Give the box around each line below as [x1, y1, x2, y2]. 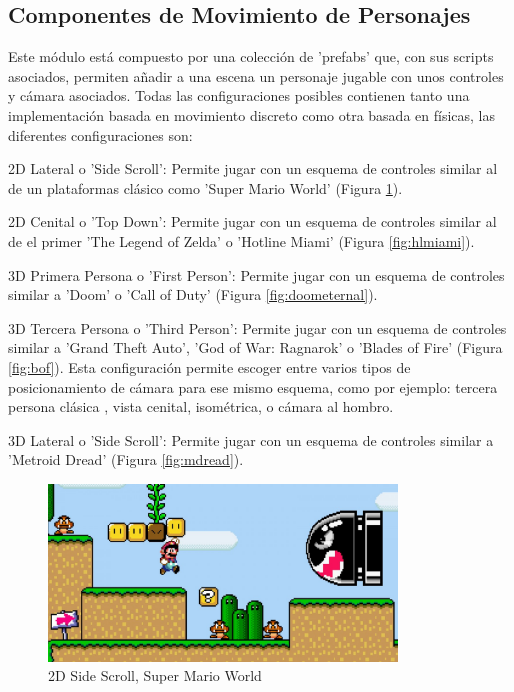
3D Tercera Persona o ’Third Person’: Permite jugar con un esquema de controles [8, 317, 507, 338]
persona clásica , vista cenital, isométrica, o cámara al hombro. [8, 396, 394, 417]
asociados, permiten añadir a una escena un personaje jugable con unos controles [8, 65, 504, 86]
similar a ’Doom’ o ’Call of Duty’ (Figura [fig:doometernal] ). [8, 284, 378, 305]
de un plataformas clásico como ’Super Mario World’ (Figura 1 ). [8, 177, 403, 198]
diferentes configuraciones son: [8, 124, 193, 145]
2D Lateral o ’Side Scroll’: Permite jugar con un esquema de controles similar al [8, 158, 498, 179]
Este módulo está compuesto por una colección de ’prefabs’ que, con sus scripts [8, 46, 494, 67]
